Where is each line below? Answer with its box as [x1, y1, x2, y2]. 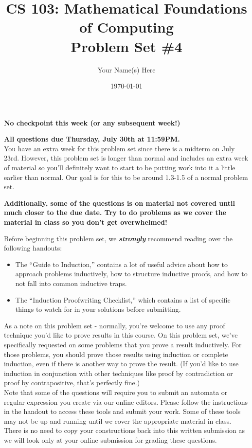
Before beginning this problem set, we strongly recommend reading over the [4, 233, 233, 243]
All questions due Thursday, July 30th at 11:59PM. [4, 134, 180, 144]
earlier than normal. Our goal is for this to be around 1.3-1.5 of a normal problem [4, 172, 248, 182]
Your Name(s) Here [97, 64, 156, 74]
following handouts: [4, 243, 62, 253]
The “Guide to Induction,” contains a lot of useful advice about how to [15, 259, 228, 269]
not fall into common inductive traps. [15, 278, 127, 288]
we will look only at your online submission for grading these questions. [4, 434, 217, 445]
